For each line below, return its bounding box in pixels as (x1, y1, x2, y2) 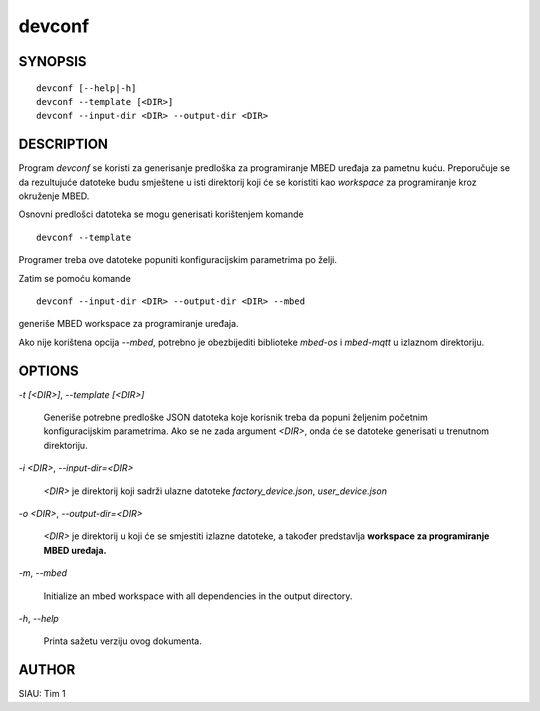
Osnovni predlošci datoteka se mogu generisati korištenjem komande (18, 208, 304, 220)
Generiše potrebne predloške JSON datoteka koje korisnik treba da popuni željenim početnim (43, 411, 429, 424)
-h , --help (18, 612, 59, 624)
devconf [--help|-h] (36, 82, 137, 94)
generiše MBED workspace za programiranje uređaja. (18, 318, 239, 330)
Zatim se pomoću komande (18, 272, 132, 284)
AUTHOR (18, 661, 76, 679)
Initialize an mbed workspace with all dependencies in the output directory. (43, 590, 353, 602)
